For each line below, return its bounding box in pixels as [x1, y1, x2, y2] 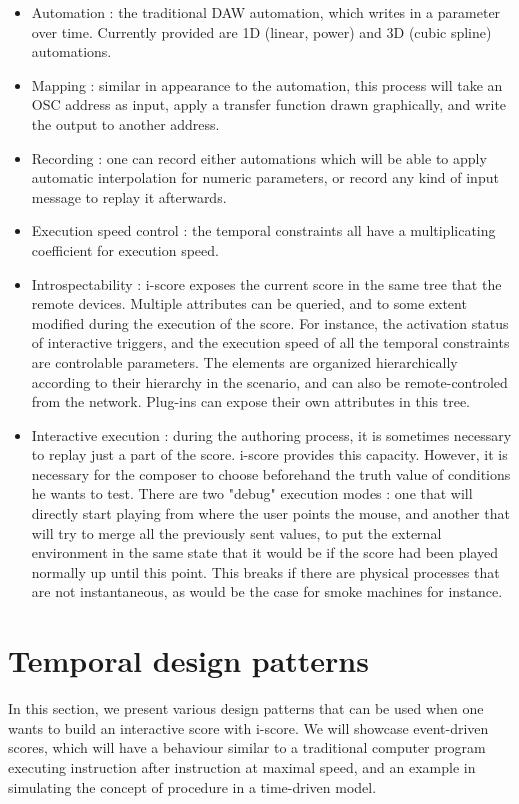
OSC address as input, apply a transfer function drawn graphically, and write [31, 94, 507, 115]
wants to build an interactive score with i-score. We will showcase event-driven [8, 717, 489, 738]
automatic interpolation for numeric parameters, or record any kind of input [31, 167, 499, 188]
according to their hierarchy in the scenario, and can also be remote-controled [31, 371, 508, 392]
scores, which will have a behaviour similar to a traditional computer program [8, 737, 486, 758]
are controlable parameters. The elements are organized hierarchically [31, 351, 458, 372]
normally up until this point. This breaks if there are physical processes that [31, 561, 500, 582]
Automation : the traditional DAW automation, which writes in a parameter [31, 2, 501, 22]
